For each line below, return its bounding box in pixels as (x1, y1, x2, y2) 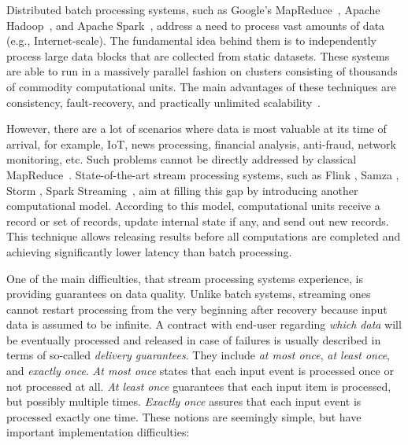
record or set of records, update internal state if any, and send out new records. (6, 212, 389, 229)
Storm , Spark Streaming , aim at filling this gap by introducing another (6, 182, 358, 198)
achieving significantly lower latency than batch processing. (6, 243, 292, 259)
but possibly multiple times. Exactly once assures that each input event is (6, 393, 362, 410)
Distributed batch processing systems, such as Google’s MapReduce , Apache (6, 2, 380, 17)
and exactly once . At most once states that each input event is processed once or (6, 362, 394, 379)
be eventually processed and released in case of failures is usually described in (6, 331, 381, 348)
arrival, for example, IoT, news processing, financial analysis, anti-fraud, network (6, 135, 396, 152)
